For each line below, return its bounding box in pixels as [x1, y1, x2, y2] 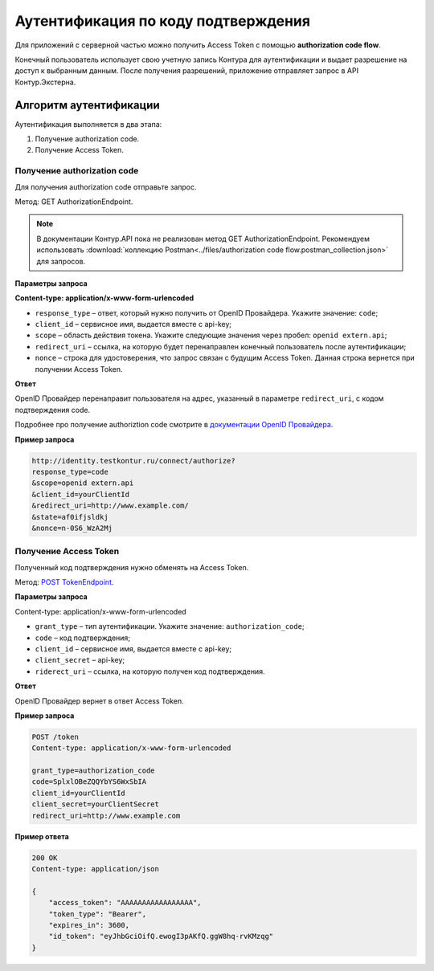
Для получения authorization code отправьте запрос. [14, 182, 197, 192]
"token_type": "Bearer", [48, 909, 147, 919]
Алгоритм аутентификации [14, 98, 160, 112]
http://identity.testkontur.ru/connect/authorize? [31, 456, 236, 465]
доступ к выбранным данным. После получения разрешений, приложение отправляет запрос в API [14, 66, 359, 75]
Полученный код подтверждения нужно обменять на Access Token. [14, 562, 249, 572]
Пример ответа [14, 831, 70, 841]
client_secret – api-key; [35, 655, 125, 665]
